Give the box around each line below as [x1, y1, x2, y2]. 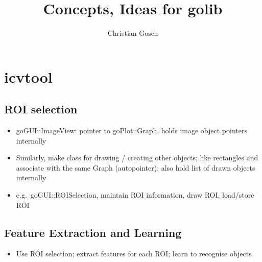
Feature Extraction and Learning [4, 224, 182, 240]
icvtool [4, 66, 53, 87]
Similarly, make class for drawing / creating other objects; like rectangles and [16, 152, 258, 163]
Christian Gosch [107, 28, 158, 38]
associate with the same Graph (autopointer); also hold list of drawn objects [16, 162, 255, 173]
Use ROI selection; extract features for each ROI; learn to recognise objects [16, 248, 252, 259]
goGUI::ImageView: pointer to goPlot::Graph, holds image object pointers [16, 125, 247, 136]
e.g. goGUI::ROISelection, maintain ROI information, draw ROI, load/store [16, 189, 254, 200]
